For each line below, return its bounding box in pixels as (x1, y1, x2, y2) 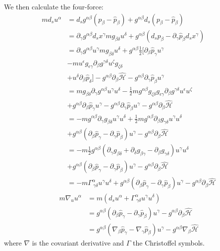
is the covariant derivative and (32, 237, 124, 248)
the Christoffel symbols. (133, 237, 205, 248)
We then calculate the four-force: (4, 1, 104, 11)
